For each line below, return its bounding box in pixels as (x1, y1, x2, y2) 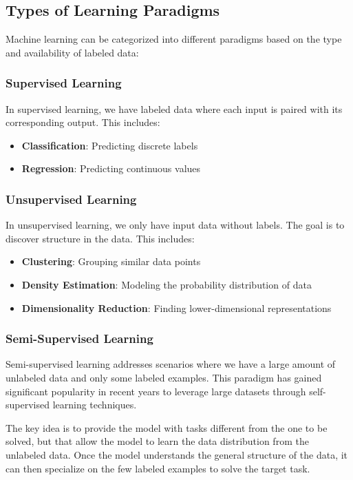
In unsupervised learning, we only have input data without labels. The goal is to (6, 218, 345, 232)
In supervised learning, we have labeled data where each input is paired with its (6, 101, 343, 116)
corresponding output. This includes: (6, 115, 160, 129)
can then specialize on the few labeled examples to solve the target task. (6, 461, 310, 475)
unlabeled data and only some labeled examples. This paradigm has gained (6, 370, 322, 384)
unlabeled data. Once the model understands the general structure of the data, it (6, 447, 348, 461)
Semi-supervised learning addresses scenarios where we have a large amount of (6, 357, 336, 371)
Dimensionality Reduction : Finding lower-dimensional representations (21, 300, 332, 315)
